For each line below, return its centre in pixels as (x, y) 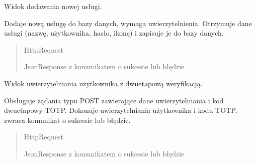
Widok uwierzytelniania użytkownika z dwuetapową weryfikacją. (103, 83)
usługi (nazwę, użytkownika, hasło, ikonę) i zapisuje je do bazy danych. (114, 33)
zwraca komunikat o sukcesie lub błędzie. (67, 120)
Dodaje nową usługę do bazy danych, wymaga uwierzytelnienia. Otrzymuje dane (128, 23)
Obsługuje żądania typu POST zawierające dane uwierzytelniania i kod (114, 100)
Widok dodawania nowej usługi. (53, 6)
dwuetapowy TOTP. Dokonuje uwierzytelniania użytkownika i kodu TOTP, (121, 110)
